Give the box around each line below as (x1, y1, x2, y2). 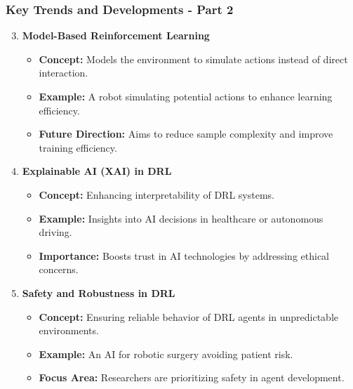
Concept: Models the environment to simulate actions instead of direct (39, 51, 348, 66)
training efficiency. (39, 140, 117, 154)
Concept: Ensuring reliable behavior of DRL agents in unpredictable (39, 309, 339, 324)
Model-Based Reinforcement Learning (22, 28, 210, 43)
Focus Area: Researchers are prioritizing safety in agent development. (39, 370, 345, 385)
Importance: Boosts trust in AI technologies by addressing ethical (39, 248, 329, 263)
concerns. (39, 262, 79, 277)
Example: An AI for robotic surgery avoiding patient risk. (39, 346, 293, 361)
